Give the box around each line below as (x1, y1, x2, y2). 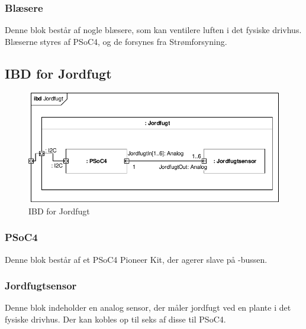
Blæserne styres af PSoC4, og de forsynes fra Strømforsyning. (5, 35, 227, 47)
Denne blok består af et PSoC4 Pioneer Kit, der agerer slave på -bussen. (5, 253, 268, 265)
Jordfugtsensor (5, 278, 77, 293)
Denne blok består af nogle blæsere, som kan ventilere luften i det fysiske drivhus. (5, 24, 302, 36)
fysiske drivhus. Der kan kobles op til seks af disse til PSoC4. (5, 312, 226, 325)
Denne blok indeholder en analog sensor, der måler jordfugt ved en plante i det (5, 301, 291, 314)
